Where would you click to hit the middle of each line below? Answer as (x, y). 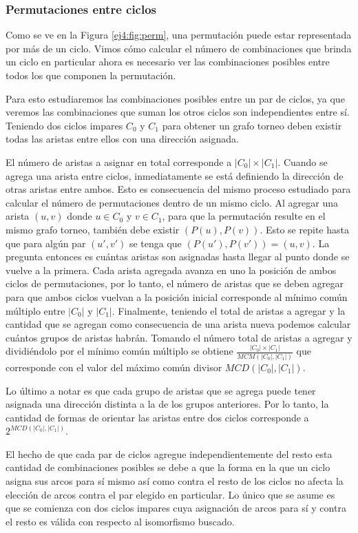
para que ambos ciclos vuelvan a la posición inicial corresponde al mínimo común (177, 296)
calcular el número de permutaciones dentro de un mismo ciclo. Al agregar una (172, 202)
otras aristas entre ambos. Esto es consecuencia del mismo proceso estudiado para (178, 189)
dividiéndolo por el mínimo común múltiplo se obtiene (119, 351)
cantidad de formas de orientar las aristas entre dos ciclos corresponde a (157, 417)
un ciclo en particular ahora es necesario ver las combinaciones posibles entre (168, 62)
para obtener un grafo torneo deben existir (252, 125)
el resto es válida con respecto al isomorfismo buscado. (120, 521)
